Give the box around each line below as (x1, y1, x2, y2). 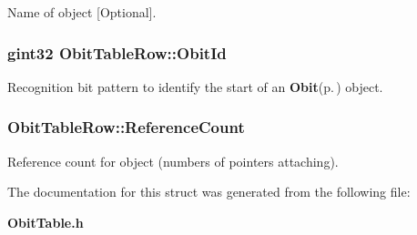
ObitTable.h (7, 212, 84, 231)
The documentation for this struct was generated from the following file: (7, 182, 411, 201)
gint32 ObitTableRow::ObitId (7, 41, 227, 64)
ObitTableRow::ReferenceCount (7, 116, 245, 138)
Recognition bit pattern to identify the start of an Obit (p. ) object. (7, 77, 383, 96)
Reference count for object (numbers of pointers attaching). (7, 151, 339, 170)
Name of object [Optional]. (7, 3, 157, 21)
